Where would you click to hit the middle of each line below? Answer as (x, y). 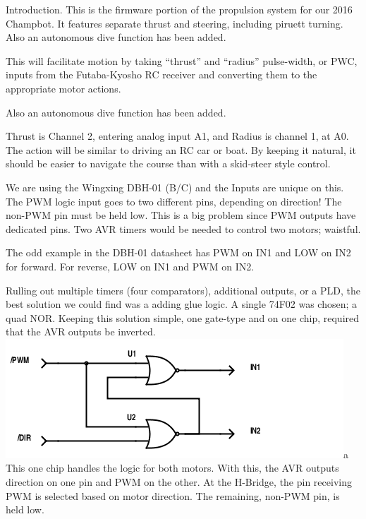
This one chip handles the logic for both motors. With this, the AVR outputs (172, 468)
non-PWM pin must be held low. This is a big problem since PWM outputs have (181, 215)
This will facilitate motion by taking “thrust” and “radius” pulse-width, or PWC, (182, 60)
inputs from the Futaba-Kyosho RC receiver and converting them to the (161, 74)
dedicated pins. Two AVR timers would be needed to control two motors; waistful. (183, 228)
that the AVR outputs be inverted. (81, 332)
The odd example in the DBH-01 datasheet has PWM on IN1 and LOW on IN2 (178, 252)
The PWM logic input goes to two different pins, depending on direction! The (174, 201)
